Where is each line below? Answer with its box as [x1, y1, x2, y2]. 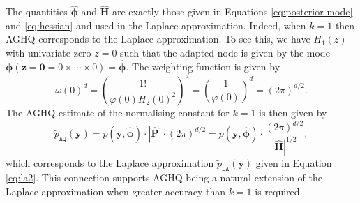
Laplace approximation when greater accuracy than [6, 183, 225, 198]
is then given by [259, 105, 327, 119]
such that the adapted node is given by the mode [120, 45, 330, 59]
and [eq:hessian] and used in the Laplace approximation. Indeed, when [6, 17, 306, 32]
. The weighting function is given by [126, 59, 280, 73]
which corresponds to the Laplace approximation [6, 156, 214, 170]
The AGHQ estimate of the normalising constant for [6, 105, 230, 119]
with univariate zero [6, 45, 91, 59]
